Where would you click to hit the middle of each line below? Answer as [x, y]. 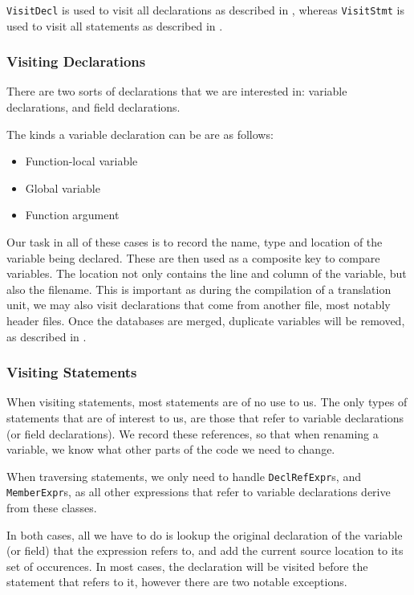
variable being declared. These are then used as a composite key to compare [193, 257]
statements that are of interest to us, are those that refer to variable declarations [205, 418]
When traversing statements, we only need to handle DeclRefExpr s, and [184, 476]
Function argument [72, 215]
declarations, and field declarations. [93, 107]
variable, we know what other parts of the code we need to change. [171, 449]
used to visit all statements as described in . [115, 25]
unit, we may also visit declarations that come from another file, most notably [199, 305]
